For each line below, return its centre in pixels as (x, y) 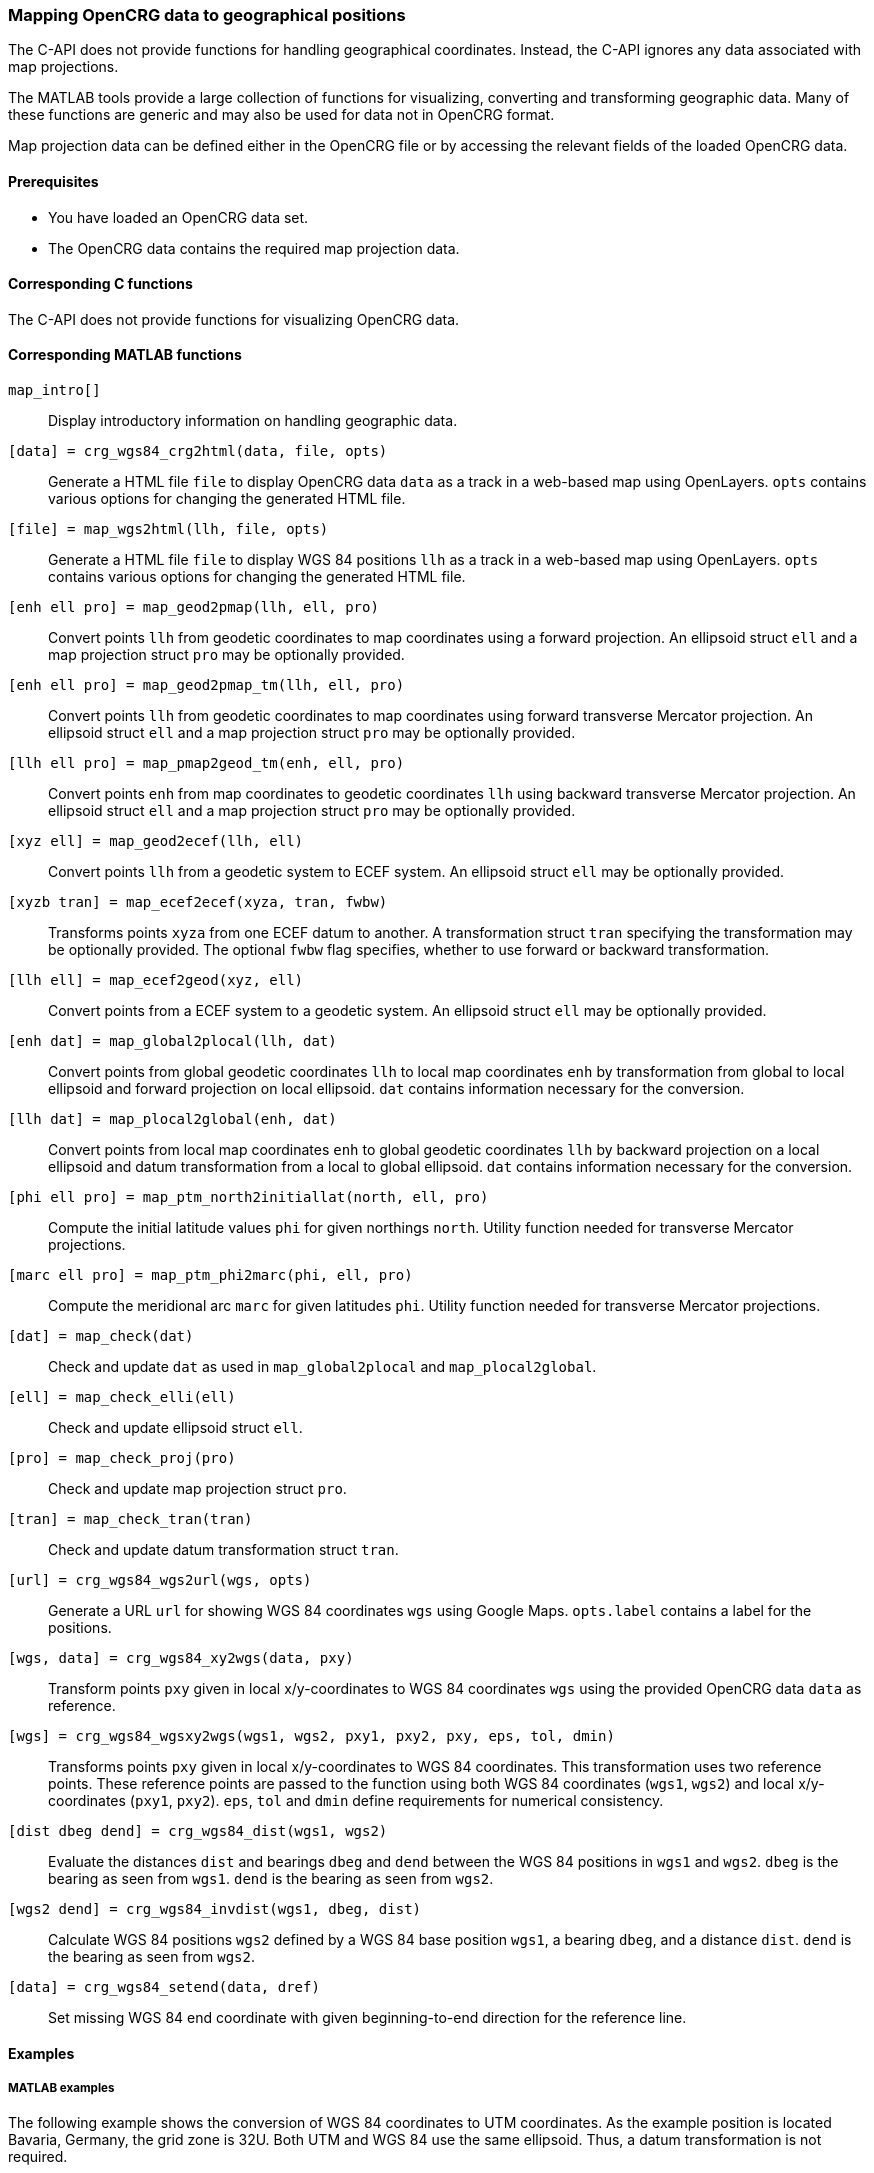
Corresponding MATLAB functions (125, 355)
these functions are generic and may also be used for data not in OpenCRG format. (281, 115)
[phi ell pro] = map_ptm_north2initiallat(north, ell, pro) (248, 1197)
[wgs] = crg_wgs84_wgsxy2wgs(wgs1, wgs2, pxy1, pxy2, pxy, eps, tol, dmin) (311, 1736)
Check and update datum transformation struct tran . (223, 1550)
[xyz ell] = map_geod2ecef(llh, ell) (156, 841)
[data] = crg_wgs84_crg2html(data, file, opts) (198, 451)
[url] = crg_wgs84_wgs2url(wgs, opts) (160, 1580)
